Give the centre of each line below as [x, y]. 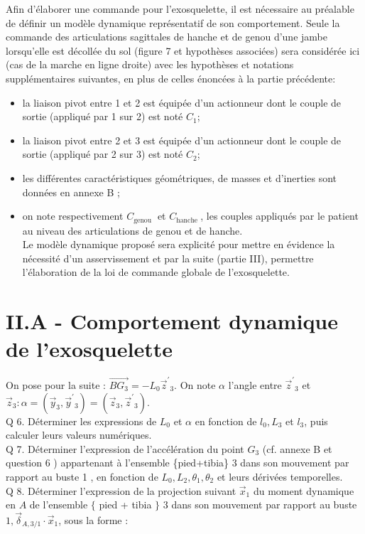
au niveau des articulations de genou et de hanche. [132, 230]
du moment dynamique [304, 490]
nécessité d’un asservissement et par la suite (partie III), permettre [168, 258]
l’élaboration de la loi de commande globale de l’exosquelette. [156, 272]
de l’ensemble [59, 504]
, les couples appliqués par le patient [279, 216]
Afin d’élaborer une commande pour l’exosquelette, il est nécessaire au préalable [180, 9]
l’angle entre [255, 384]
